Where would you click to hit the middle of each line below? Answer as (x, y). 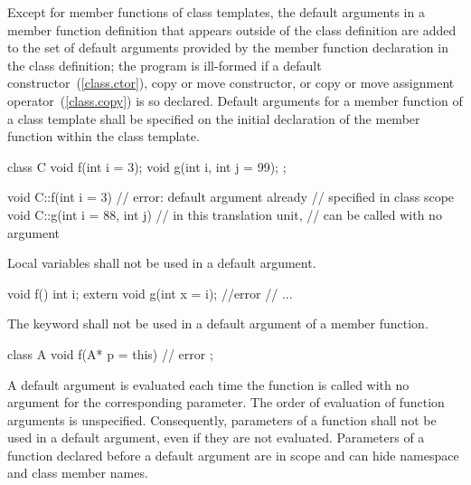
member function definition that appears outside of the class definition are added (232, 29)
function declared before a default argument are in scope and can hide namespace (233, 455)
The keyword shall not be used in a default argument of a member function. (218, 323)
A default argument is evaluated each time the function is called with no (208, 384)
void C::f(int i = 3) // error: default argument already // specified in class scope (231, 197)
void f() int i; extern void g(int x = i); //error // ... (150, 293)
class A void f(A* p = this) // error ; (110, 353)
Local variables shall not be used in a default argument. (162, 263)
